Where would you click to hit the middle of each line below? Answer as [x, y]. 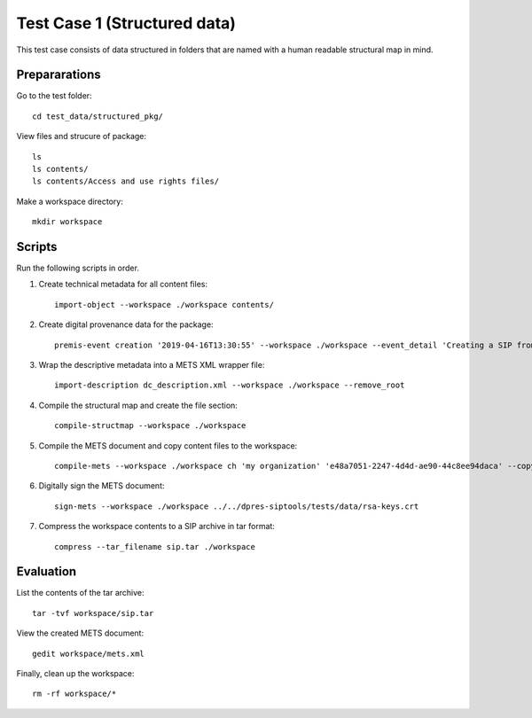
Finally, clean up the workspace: [75, 674]
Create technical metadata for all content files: [123, 285]
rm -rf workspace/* [74, 694]
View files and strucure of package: [81, 137]
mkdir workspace [67, 222]
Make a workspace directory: [70, 201]
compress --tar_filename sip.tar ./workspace [155, 546]
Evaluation [47, 572]
